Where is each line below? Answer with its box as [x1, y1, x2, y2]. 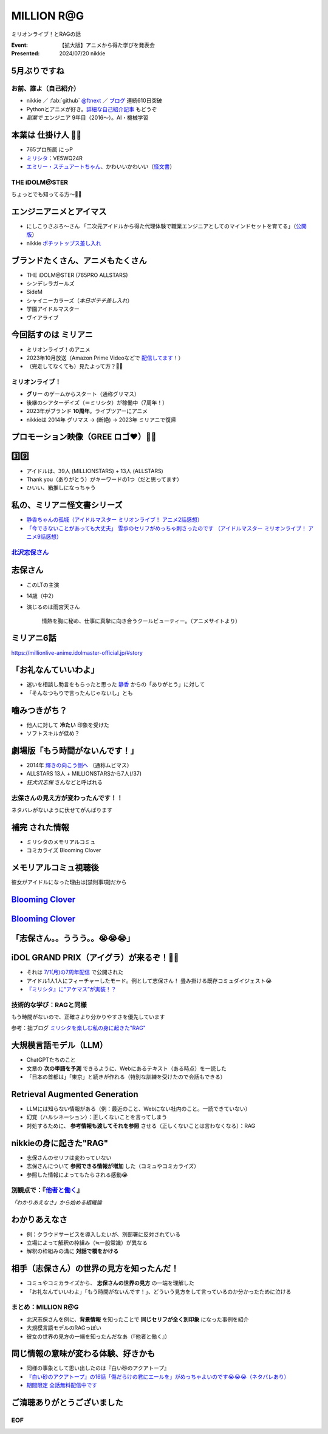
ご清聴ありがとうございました [11, 1398, 123, 1408]
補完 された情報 [11, 822, 69, 832]
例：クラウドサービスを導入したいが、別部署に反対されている [26, 1231, 181, 1238]
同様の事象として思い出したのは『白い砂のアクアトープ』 [26, 1364, 170, 1372]
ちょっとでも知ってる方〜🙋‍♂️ [11, 191, 82, 198]
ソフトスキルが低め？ [26, 729, 80, 737]
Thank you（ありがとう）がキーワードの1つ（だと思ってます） [26, 476, 182, 483]
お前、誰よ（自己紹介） [11, 84, 80, 93]
